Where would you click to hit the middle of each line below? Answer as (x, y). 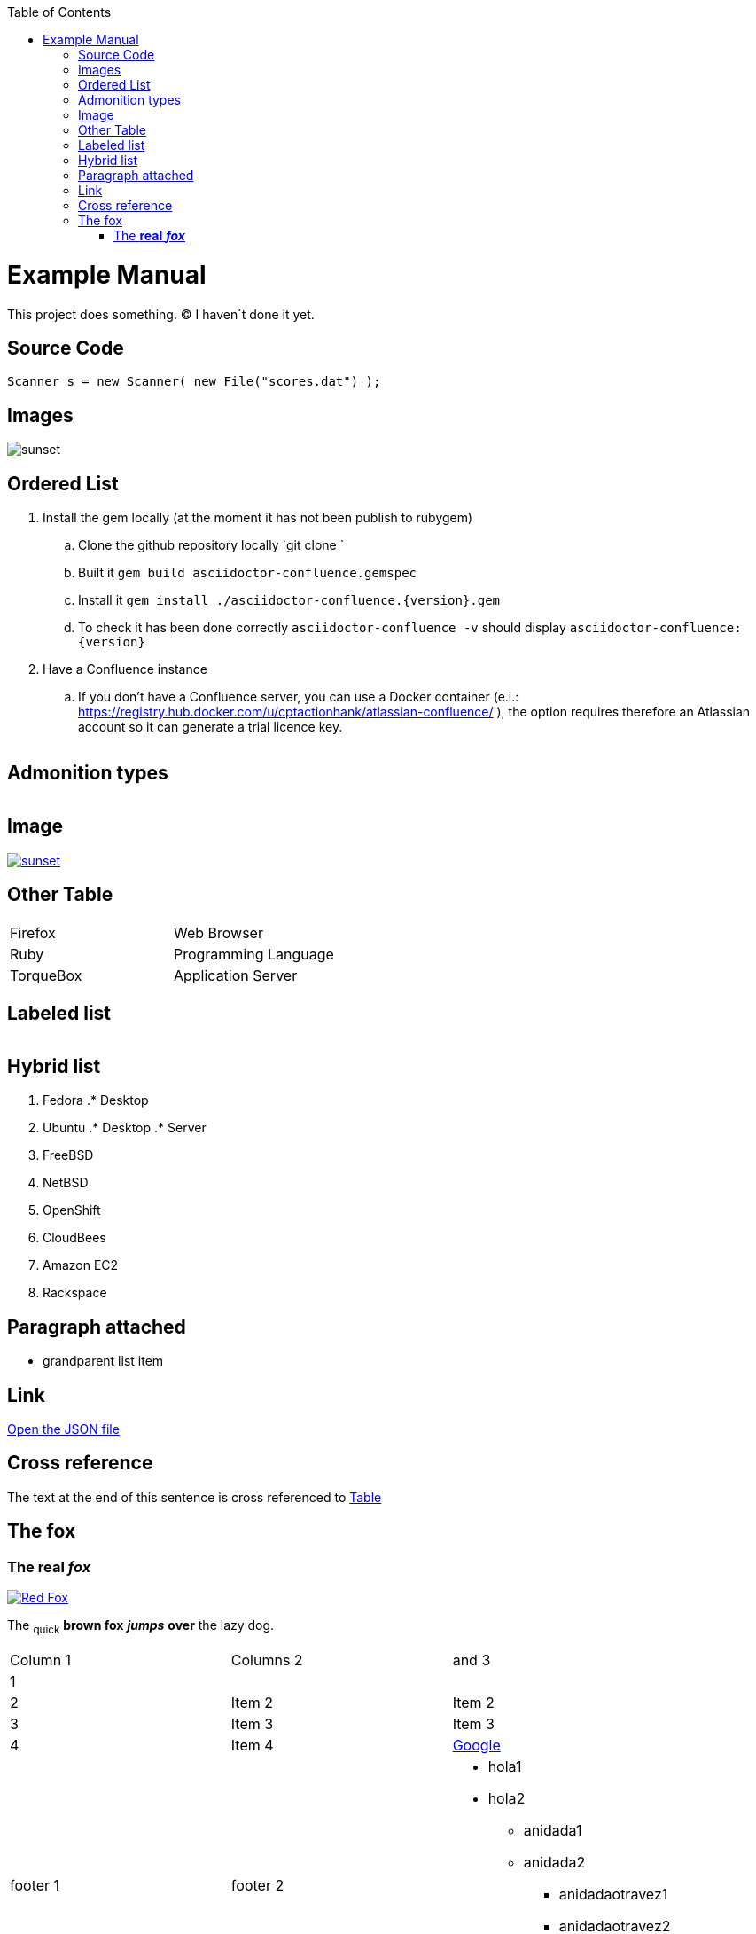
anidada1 (553, 1830)
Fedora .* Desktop (96, 1100)
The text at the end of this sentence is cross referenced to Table (195, 1497)
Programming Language (253, 954)
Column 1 (41, 1660)
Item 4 (252, 1745)
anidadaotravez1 (613, 1894)
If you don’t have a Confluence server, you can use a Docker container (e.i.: (299, 697)
